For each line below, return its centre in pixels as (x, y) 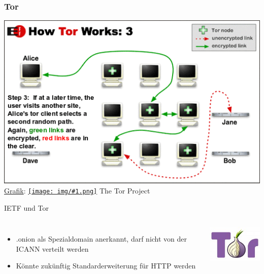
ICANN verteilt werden (52, 248)
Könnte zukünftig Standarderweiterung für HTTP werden (106, 266)
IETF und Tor (26, 207)
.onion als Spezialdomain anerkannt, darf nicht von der (102, 239)
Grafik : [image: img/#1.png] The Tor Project (77, 190)
